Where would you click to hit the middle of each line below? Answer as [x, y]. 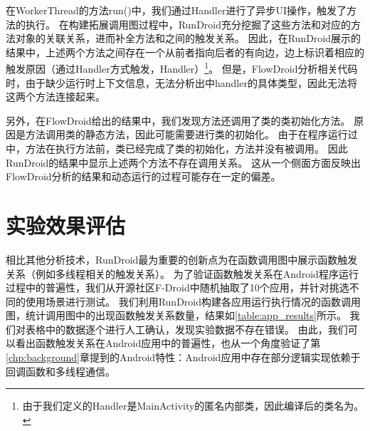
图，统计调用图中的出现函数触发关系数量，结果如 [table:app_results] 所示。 [176, 315]
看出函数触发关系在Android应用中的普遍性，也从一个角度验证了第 [168, 343]
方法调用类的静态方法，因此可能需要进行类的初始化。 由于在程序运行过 [191, 134]
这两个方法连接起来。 [55, 97]
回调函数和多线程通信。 [60, 371]
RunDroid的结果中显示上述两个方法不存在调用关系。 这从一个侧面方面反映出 [183, 162]
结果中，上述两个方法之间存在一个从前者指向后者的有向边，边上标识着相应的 [185, 52]
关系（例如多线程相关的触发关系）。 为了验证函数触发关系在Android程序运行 [182, 273]
